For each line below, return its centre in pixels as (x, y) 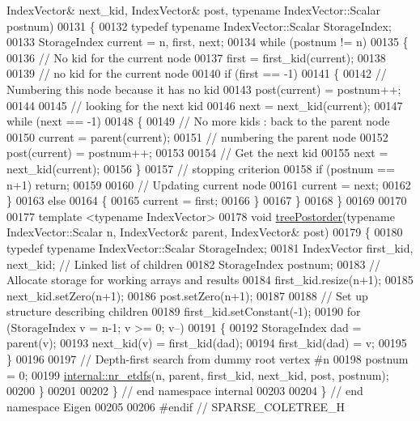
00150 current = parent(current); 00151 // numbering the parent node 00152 (197, 136)
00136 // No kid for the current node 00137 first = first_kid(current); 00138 (196, 57)
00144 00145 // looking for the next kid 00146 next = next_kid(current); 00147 (205, 105)
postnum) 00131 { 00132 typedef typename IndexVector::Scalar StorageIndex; (199, 26)
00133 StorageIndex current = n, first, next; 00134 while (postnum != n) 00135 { (208, 42)
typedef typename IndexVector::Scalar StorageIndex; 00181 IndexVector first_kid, (210, 247)
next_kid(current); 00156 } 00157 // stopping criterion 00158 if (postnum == (201, 168)
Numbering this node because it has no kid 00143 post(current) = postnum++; (204, 89)
